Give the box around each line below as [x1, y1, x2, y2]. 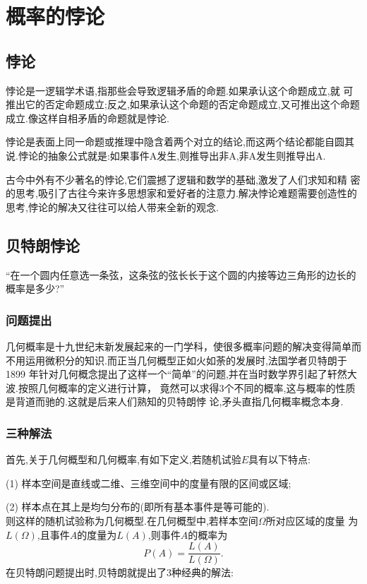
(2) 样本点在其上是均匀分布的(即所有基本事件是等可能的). [6, 499, 270, 514]
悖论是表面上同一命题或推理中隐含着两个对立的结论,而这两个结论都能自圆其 [6, 134, 354, 149]
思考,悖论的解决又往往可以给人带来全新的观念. [6, 199, 219, 214]
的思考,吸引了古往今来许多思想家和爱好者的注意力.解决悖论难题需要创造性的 [6, 186, 357, 201]
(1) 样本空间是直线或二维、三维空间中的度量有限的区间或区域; [6, 475, 291, 490]
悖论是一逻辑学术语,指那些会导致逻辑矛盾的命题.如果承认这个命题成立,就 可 [6, 83, 354, 97]
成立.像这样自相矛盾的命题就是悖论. [6, 110, 169, 125]
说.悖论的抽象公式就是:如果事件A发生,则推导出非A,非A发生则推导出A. [6, 148, 326, 162]
